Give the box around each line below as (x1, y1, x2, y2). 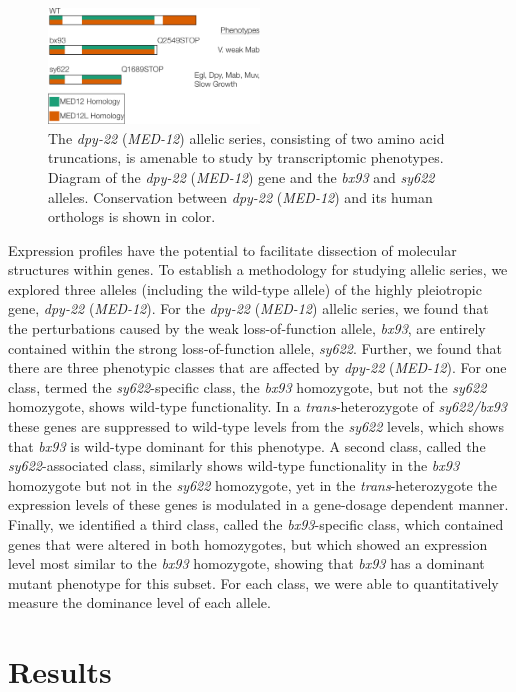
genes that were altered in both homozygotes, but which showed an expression (8, 533, 488, 554)
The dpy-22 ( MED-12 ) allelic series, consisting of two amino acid (48, 127, 445, 148)
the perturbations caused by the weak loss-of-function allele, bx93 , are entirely (8, 318, 486, 339)
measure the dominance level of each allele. (8, 592, 271, 613)
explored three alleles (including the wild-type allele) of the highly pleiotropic (8, 278, 482, 299)
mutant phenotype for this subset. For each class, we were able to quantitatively (8, 572, 499, 593)
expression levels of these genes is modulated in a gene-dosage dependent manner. (8, 494, 509, 515)
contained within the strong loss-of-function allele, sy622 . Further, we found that (8, 337, 502, 358)
